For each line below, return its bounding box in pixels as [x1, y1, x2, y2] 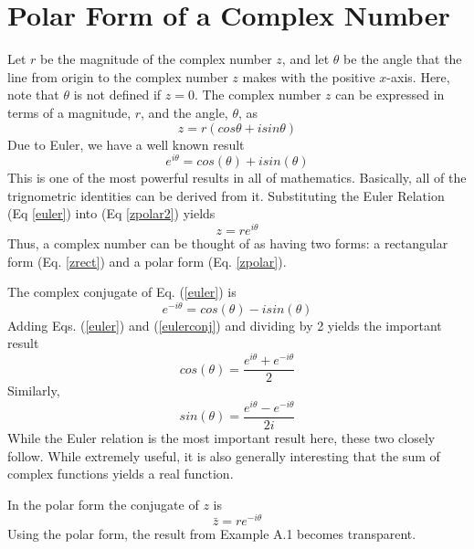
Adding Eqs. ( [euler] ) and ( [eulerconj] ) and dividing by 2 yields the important [7, 315, 442, 334]
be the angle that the [343, 49, 462, 69]
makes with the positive [242, 67, 375, 86]
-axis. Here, [386, 67, 450, 86]
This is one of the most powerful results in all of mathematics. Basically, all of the [7, 168, 467, 187]
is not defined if [73, 85, 162, 104]
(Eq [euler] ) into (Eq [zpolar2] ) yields [7, 204, 216, 223]
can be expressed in [335, 85, 445, 104]
